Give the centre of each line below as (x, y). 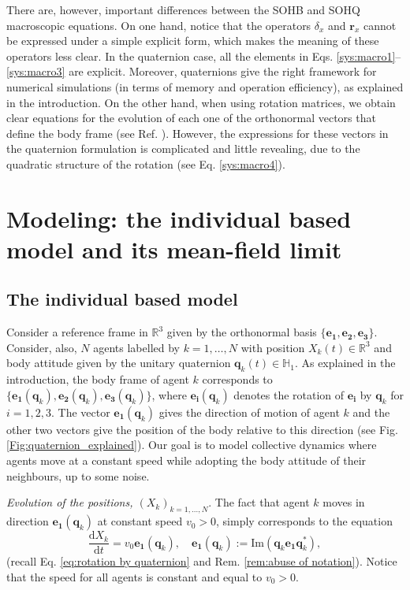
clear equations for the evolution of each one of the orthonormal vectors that (191, 118)
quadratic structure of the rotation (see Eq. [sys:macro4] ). (146, 163)
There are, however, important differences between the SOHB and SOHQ (183, 9)
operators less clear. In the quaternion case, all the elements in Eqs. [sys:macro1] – (204, 56)
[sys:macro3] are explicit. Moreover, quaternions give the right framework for (192, 71)
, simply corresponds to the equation (304, 521)
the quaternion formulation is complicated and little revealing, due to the (183, 148)
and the (371, 412)
